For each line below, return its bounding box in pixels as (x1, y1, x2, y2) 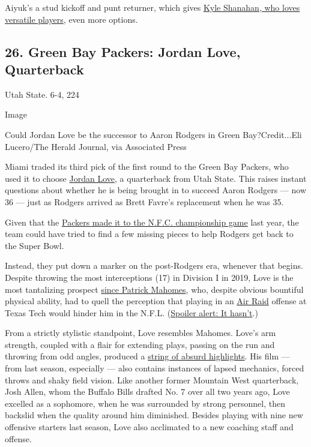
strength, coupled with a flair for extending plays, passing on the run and (5, 338, 275, 350)
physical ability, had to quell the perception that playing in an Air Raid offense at (5, 295, 307, 307)
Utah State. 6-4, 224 (5, 88, 80, 100)
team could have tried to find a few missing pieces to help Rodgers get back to (5, 227, 294, 240)
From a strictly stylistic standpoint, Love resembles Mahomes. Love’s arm (5, 326, 276, 339)
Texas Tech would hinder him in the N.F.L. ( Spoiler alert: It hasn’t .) (5, 306, 258, 319)
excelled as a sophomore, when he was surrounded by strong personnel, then (5, 397, 285, 409)
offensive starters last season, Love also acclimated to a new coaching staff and (5, 421, 294, 433)
